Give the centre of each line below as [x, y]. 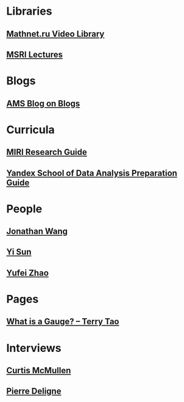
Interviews [34, 348]
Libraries [29, 11]
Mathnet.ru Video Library [55, 34]
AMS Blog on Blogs [43, 103]
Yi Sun [19, 252]
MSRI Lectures [34, 54]
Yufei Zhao [27, 273]
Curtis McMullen [39, 370]
